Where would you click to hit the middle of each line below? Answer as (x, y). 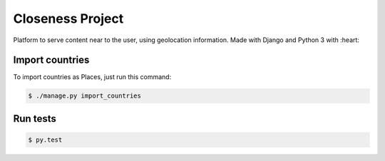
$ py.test (45, 140)
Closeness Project (68, 19)
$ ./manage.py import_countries (85, 96)
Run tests (35, 119)
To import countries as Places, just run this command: (92, 77)
